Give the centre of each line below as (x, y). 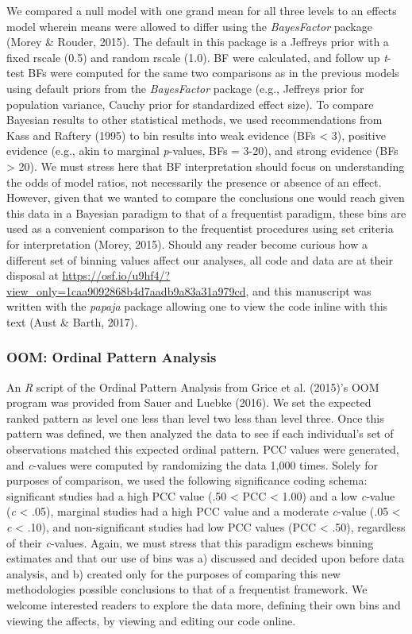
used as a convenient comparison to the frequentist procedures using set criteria (200, 228)
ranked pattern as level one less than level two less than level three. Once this (195, 418)
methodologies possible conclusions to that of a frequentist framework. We (187, 589)
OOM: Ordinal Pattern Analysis (112, 357)
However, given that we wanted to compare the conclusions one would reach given (206, 197)
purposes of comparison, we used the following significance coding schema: (187, 480)
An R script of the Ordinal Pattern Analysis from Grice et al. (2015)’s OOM (193, 387)
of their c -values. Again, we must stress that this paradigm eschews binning (190, 542)
